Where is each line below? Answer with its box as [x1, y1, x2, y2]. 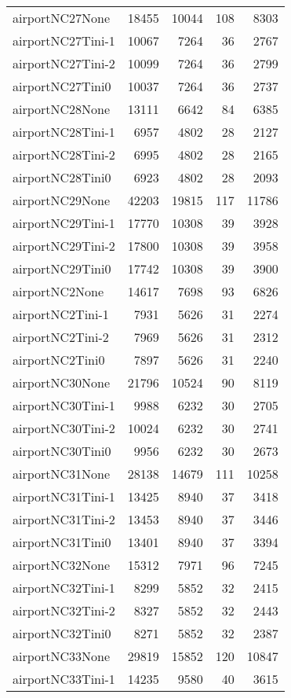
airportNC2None [13, 282, 104, 300]
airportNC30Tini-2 [13, 419, 115, 437]
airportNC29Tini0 [13, 259, 111, 277]
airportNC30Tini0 [13, 442, 111, 460]
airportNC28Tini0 [13, 168, 111, 186]
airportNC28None [13, 100, 111, 118]
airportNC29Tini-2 [13, 237, 115, 255]
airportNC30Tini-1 [13, 396, 115, 414]
